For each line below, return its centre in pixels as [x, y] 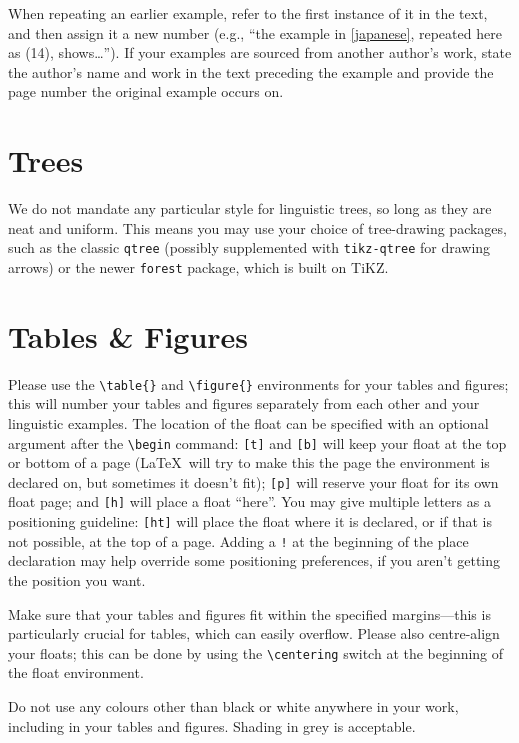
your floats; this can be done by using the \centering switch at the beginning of [256, 652]
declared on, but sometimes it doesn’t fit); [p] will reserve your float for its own [253, 481]
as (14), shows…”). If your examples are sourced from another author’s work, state [260, 52]
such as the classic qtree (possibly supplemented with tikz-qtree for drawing [249, 247]
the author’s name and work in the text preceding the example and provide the [251, 71]
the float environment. [76, 672]
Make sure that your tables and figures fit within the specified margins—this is [249, 613]
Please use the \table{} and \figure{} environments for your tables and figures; [258, 383]
